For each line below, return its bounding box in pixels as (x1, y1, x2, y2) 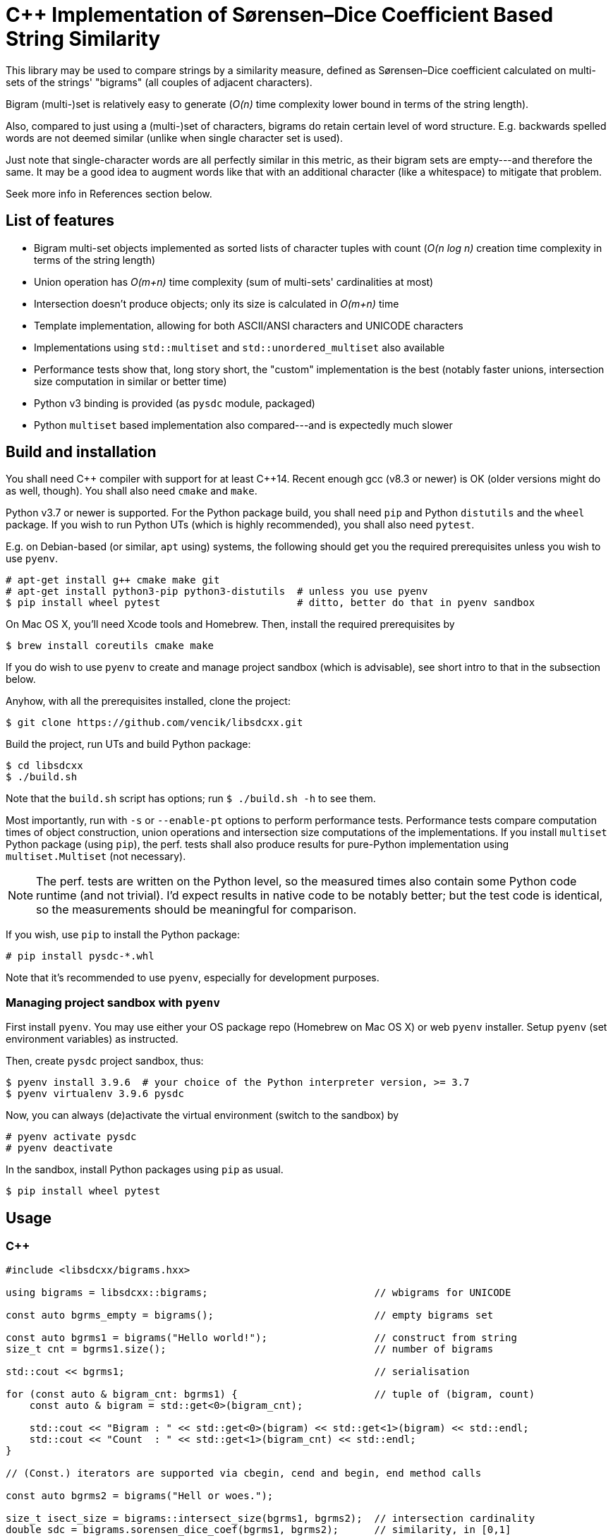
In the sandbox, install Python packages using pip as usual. (6, 1163, 284, 1176)
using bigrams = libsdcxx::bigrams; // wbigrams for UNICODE (6, 1287, 511, 1299)
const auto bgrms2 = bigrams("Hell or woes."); (6, 1490, 274, 1502)
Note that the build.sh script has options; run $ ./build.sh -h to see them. (6, 792, 376, 805)
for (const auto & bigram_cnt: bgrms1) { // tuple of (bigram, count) (6, 1388, 535, 1400)
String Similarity (6, 27, 161, 51)
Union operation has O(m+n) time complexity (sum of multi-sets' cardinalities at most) (34, 275, 434, 288)
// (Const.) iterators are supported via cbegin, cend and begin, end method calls (6, 1467, 482, 1479)
